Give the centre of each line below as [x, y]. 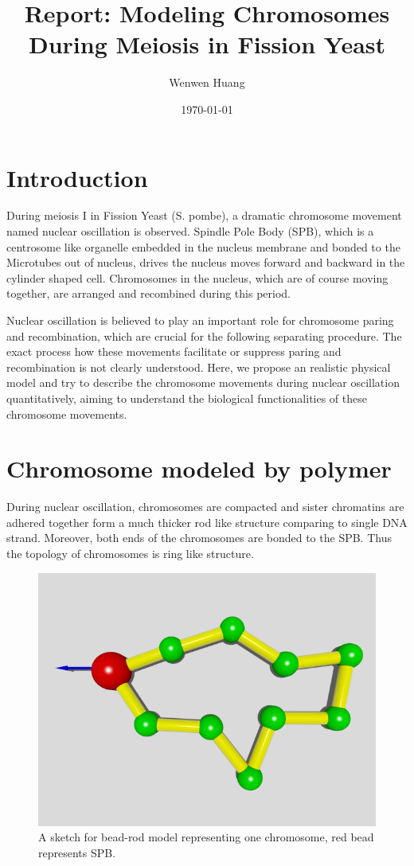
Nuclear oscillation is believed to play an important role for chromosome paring [200, 320]
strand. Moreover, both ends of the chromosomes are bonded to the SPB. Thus [199, 538]
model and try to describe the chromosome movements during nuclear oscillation [203, 382]
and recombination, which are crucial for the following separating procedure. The [204, 335]
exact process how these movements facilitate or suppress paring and [174, 351]
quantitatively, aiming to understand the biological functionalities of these [187, 398]
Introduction [77, 177]
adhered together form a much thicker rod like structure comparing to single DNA [207, 522]
